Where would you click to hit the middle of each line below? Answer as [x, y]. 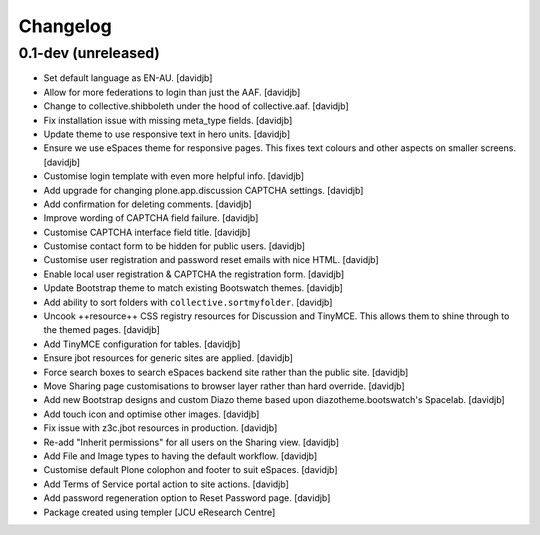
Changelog [65, 26]
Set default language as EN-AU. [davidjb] [128, 78]
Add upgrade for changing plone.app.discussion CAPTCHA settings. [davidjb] [203, 190]
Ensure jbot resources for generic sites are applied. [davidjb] [168, 358]
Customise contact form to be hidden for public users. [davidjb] [174, 246]
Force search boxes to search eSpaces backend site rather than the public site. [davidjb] [226, 372]
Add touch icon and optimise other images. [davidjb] [151, 414]
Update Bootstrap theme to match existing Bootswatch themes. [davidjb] [193, 288]
